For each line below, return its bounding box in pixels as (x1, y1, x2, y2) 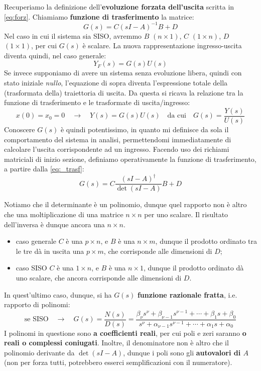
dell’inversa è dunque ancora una (4, 219, 105, 229)
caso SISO (16, 262, 47, 273)
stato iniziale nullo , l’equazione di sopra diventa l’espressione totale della (4, 77, 228, 88)
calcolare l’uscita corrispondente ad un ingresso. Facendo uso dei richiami (4, 144, 229, 154)
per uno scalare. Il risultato (144, 209, 228, 220)
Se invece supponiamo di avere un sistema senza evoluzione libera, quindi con (4, 67, 242, 78)
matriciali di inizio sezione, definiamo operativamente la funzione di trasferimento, (4, 153, 256, 164)
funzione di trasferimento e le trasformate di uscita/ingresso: (4, 97, 190, 108)
